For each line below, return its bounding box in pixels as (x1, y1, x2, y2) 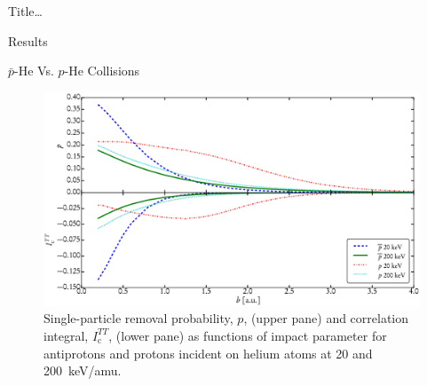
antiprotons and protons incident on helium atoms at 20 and (43, 343, 373, 362)
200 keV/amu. (43, 361, 122, 380)
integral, (43, 326, 89, 344)
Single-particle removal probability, (43, 309, 233, 327)
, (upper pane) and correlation (243, 309, 409, 327)
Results (8, 31, 48, 50)
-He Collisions (64, 61, 140, 80)
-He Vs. (14, 61, 54, 80)
